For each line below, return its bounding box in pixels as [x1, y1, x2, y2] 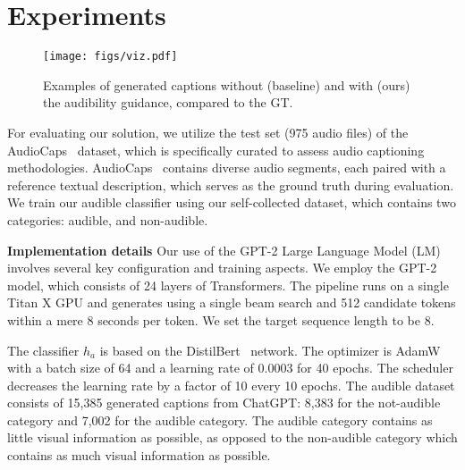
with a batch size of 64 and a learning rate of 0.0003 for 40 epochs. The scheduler [7, 358, 453, 377]
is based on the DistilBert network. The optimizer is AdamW [99, 340, 441, 359]
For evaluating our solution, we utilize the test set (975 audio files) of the [7, 122, 409, 141]
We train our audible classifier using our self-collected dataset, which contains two [7, 193, 456, 212]
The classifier [7, 340, 80, 359]
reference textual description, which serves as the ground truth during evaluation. [7, 175, 454, 194]
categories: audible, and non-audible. [7, 210, 208, 229]
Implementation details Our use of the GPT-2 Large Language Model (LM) [7, 240, 441, 259]
